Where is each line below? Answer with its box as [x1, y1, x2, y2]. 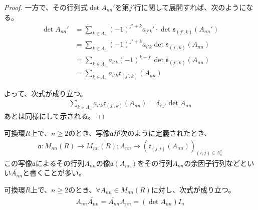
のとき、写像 [68, 128, 110, 138]
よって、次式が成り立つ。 [4, 88, 87, 98]
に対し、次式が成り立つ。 [151, 184, 235, 194]
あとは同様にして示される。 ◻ [4, 111, 105, 121]
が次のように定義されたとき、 [113, 128, 211, 138]
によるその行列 [36, 157, 85, 168]
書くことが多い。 [30, 167, 86, 178]
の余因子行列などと [184, 157, 247, 168]
